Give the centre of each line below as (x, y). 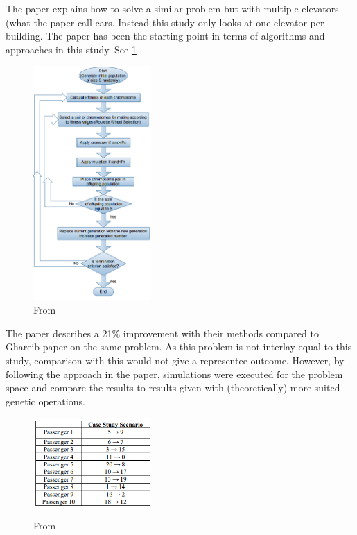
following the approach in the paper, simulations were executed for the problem (174, 374)
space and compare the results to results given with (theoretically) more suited (173, 388)
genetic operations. (45, 401)
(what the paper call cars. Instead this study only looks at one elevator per (165, 22)
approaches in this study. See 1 (71, 49)
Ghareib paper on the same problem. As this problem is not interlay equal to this (179, 347)
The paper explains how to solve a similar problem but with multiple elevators (172, 8)
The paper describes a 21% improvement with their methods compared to (162, 333)
